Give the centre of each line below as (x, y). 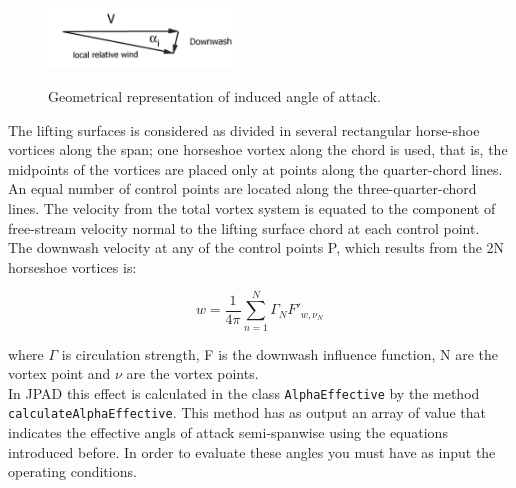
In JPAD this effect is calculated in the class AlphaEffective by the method (244, 392)
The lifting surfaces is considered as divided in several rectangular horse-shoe (244, 129)
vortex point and (59, 373)
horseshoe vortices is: (72, 266)
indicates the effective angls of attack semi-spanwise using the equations (228, 432)
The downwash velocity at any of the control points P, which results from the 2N (256, 247)
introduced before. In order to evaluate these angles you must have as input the (252, 451)
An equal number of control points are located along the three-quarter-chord (242, 188)
